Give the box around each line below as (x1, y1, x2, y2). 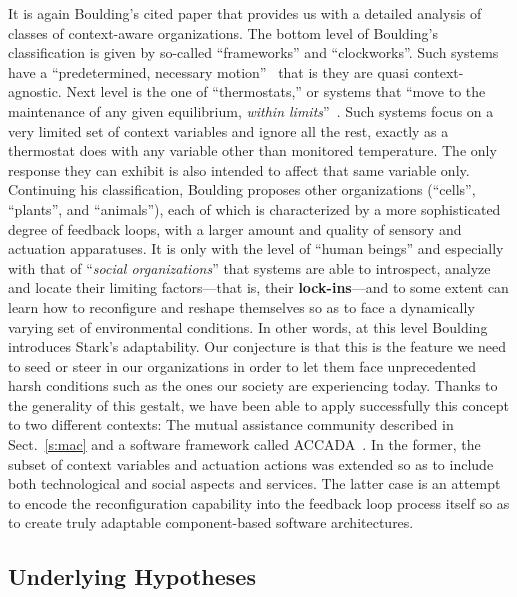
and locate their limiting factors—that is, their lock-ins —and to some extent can (8, 277, 509, 298)
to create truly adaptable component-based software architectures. (8, 512, 414, 533)
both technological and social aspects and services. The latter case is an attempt (8, 473, 501, 494)
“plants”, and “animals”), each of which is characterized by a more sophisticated (8, 198, 501, 219)
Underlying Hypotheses (8, 561, 256, 592)
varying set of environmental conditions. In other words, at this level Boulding (8, 316, 488, 337)
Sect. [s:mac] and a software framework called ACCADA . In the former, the (8, 434, 481, 455)
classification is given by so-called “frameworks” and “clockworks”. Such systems (8, 42, 499, 63)
